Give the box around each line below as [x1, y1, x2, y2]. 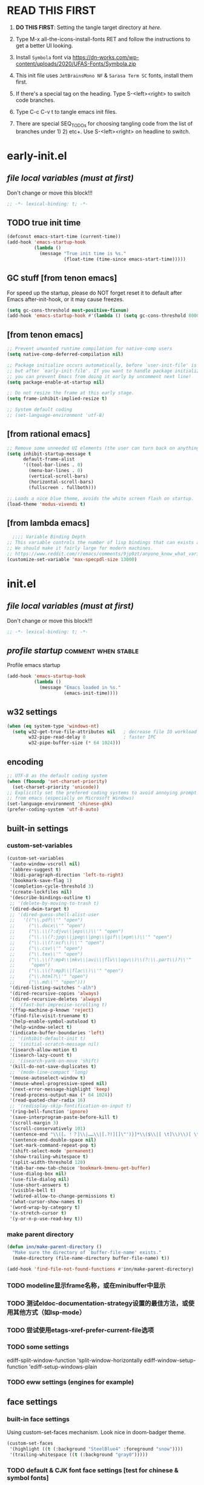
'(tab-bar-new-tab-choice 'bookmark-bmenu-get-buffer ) [9, 1164, 151, 1171]
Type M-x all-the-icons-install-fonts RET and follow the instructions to [15, 35, 191, 42]
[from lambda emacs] [7, 517, 90, 528]
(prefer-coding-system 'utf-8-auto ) [7, 806, 99, 812]
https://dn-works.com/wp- [72, 53, 139, 61]
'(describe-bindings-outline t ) [9, 894, 91, 900]
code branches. [15, 96, 55, 104]
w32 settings [7, 707, 58, 717]
